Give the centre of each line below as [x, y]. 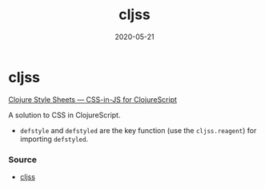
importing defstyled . [54, 139]
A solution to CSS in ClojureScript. [64, 115]
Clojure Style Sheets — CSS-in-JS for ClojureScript [93, 99]
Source [23, 159]
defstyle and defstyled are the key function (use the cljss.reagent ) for [138, 130]
